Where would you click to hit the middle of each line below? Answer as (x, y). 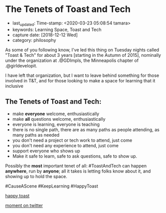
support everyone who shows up (46, 151)
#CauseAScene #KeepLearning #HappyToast (52, 186)
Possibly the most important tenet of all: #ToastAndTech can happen (76, 166)
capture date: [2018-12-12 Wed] (45, 35)
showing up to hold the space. (36, 176)
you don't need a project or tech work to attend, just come (72, 140)
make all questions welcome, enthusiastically (59, 119)
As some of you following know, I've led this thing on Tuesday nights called (82, 50)
